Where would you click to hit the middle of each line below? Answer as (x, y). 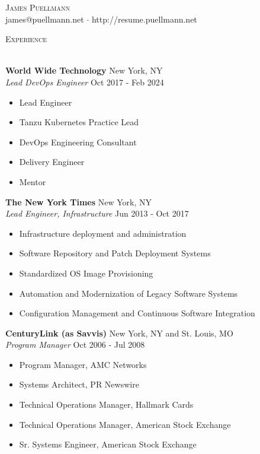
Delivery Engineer (52, 162)
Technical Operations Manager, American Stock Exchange (125, 424)
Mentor (33, 181)
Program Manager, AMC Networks (83, 364)
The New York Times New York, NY (78, 201)
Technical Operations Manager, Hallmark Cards (106, 404)
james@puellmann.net (45, 19)
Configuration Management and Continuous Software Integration (137, 313)
